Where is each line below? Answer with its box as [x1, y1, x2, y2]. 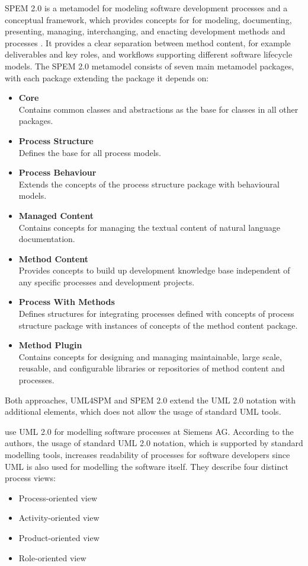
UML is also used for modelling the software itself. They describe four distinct [5, 460, 288, 472]
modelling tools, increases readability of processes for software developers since [5, 449, 290, 460]
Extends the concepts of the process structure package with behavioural [18, 177, 280, 190]
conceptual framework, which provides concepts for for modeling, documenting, [5, 13, 292, 26]
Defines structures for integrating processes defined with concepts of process [18, 307, 294, 320]
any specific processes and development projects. [18, 275, 195, 288]
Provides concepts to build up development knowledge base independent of [18, 264, 290, 276]
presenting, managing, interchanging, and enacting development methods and [5, 25, 285, 37]
